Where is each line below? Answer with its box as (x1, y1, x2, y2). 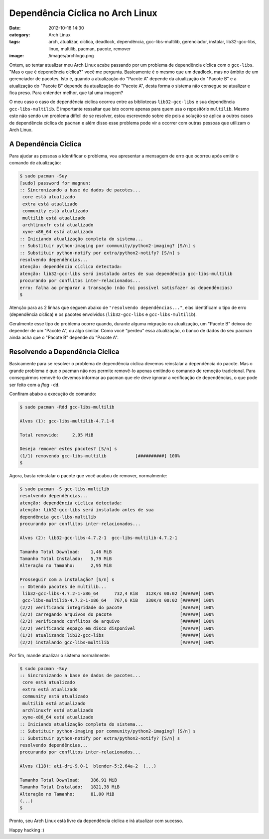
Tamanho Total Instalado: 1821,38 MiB (19, 784, 120, 790)
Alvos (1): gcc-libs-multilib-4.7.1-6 (19, 418, 115, 423)
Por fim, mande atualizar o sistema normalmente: (9, 652, 110, 658)
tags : (9, 39, 20, 45)
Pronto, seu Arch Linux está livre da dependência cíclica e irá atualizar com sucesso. (9, 818, 184, 824)
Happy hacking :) (9, 827, 45, 833)
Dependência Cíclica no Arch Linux (9, 7, 157, 18)
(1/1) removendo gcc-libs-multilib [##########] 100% (19, 453, 180, 458)
